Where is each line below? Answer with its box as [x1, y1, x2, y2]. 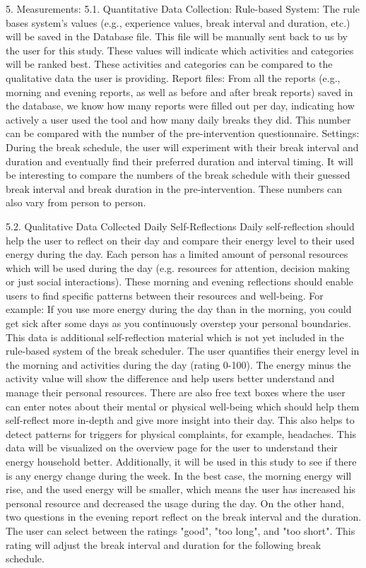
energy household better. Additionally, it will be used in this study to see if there [6, 454, 357, 468]
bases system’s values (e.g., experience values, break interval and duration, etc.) [6, 15, 350, 30]
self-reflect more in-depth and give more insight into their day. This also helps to [6, 413, 355, 427]
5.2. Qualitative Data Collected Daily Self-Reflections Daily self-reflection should [6, 218, 355, 233]
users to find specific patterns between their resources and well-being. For [6, 288, 324, 302]
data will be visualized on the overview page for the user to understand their [6, 440, 338, 455]
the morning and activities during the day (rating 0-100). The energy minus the [6, 357, 351, 372]
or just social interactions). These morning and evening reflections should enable [6, 274, 353, 289]
